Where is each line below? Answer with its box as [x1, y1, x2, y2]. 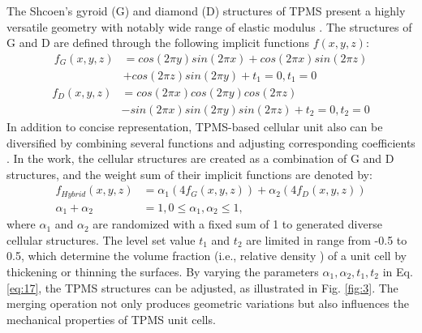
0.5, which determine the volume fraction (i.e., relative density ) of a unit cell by [6, 247, 407, 264]
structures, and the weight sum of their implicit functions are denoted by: [6, 165, 372, 182]
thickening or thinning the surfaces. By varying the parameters [6, 263, 319, 280]
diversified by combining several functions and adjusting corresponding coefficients [6, 134, 416, 151]
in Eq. [382, 263, 413, 280]
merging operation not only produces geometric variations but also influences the [6, 295, 409, 312]
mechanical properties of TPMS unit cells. [6, 310, 216, 327]
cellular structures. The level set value [6, 231, 196, 248]
